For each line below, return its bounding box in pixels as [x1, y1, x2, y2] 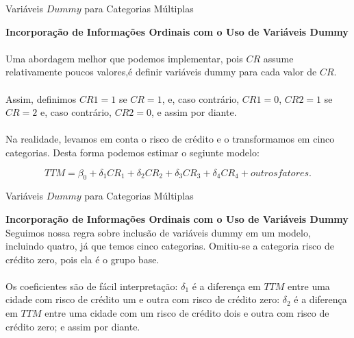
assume [263, 51, 294, 65]
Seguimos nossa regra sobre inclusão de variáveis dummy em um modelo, [5, 225, 311, 239]
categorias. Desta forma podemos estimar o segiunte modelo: [5, 145, 260, 159]
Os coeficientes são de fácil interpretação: [5, 278, 178, 293]
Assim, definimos [5, 91, 77, 106]
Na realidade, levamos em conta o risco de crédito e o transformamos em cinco [5, 132, 335, 146]
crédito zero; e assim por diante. [5, 319, 140, 333]
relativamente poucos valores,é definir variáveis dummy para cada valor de [5, 64, 317, 79]
